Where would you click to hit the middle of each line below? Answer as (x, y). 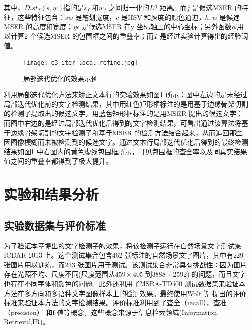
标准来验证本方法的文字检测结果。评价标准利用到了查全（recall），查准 (115, 303)
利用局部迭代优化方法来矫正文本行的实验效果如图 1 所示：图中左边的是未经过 (126, 94)
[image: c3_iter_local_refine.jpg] (81, 62)
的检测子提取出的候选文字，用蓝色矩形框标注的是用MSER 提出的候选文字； (124, 113)
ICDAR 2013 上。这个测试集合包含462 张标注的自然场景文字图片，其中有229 (124, 255)
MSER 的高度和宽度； (39, 26)
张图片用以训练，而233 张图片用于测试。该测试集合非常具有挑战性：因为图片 (126, 264)
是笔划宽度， (96, 17)
